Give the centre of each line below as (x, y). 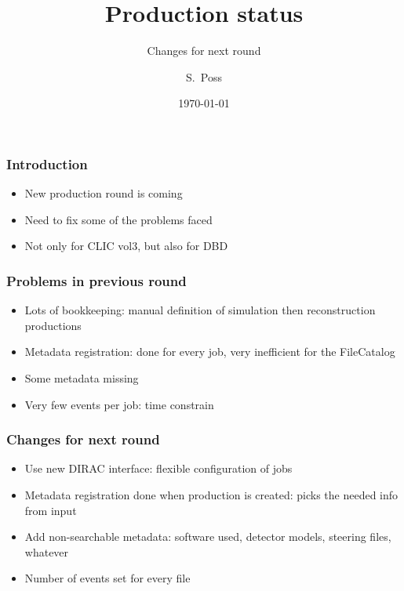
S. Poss (204, 76)
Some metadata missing (82, 377)
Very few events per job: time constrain (119, 404)
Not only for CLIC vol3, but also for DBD (126, 246)
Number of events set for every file (107, 578)
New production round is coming (104, 193)
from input (51, 510)
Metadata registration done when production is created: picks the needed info (211, 494)
